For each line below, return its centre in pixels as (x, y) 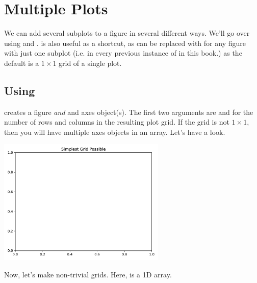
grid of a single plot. (90, 63)
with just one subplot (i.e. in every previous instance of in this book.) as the (123, 53)
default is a (22, 63)
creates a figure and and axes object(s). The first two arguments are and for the (129, 112)
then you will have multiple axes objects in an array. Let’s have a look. (115, 132)
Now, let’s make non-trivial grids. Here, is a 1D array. (88, 274)
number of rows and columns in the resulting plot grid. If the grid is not (117, 122)
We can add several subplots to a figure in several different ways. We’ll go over (127, 33)
